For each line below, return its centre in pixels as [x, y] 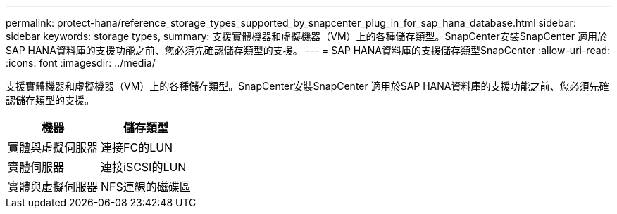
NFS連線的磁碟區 [146, 187]
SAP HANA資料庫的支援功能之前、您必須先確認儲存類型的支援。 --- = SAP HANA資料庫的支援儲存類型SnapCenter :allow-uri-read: [308, 50]
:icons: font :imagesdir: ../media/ [81, 63]
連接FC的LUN [137, 147]
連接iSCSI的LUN [144, 167]
